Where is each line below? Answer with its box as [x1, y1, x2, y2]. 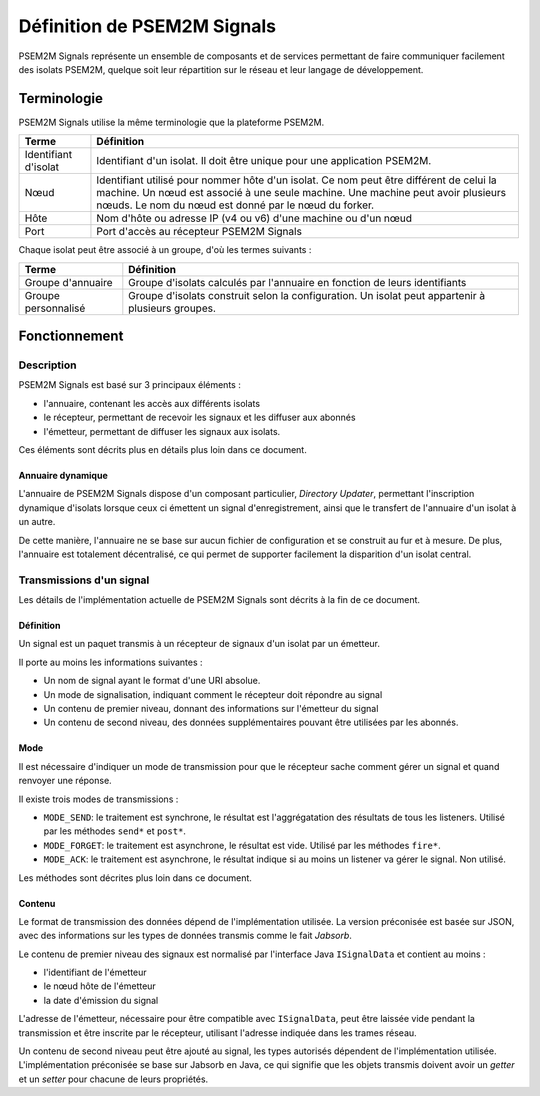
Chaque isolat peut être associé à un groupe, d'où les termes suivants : [18, 244, 312, 256]
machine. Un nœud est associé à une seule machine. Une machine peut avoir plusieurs [96, 186, 507, 200]
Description [18, 358, 77, 372]
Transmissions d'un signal [18, 573, 150, 587]
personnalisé [24, 301, 86, 315]
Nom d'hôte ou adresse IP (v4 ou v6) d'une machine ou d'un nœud [96, 211, 413, 225]
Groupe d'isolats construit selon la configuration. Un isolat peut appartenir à [128, 288, 485, 302]
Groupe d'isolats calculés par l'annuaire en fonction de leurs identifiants [128, 275, 467, 289]
